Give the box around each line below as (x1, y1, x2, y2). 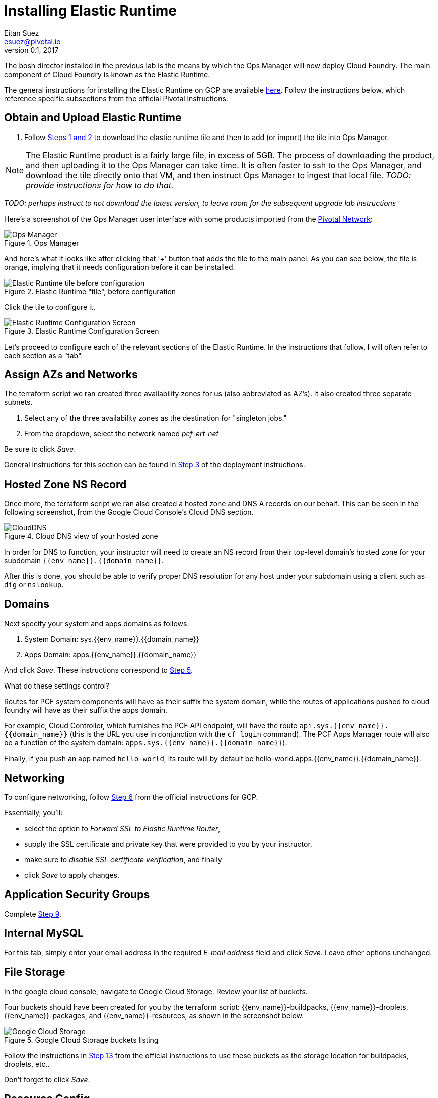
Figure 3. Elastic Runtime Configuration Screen (4, 326, 159, 335)
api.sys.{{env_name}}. (299, 722, 389, 730)
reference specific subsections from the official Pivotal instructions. (4, 94, 228, 103)
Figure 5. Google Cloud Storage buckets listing (4, 1035, 159, 1044)
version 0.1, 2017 (4, 45, 59, 54)
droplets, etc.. (4, 1059, 50, 1068)
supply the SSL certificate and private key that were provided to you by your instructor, (24, 839, 312, 848)
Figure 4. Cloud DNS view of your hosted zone (4, 532, 158, 541)
